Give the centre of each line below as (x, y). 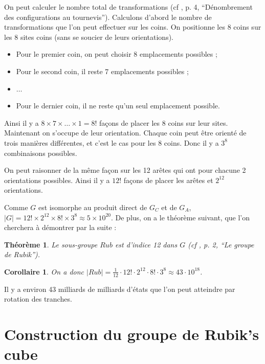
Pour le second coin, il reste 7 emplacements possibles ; (102, 71)
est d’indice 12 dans (146, 244)
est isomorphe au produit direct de (93, 207)
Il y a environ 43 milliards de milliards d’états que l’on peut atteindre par (120, 289)
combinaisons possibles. (41, 153)
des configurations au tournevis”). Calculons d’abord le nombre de (108, 17)
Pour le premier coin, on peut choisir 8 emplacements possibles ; (117, 54)
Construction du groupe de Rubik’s (132, 334)
